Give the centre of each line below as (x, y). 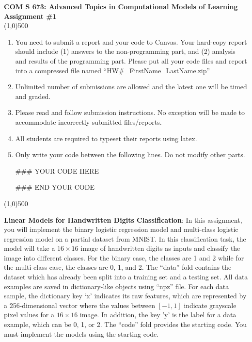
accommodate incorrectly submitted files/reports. (88, 122)
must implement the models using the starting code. (81, 334)
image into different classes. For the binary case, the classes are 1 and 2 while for (124, 257)
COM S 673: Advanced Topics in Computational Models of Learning (121, 6)
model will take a (30, 248)
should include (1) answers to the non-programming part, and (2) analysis (125, 51)
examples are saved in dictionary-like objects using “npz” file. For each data (117, 286)
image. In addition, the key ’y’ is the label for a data (158, 315)
